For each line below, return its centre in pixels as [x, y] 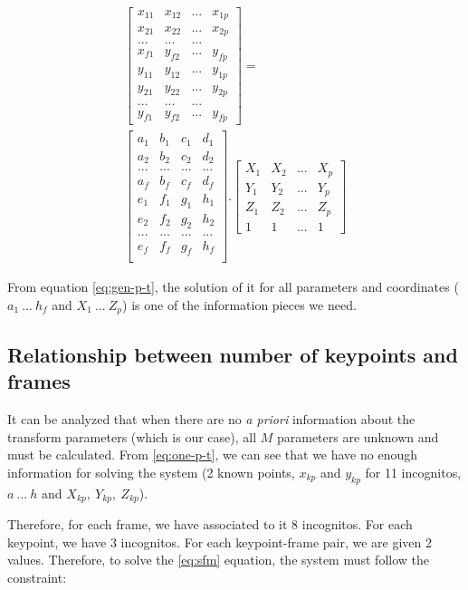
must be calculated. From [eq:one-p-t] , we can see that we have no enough [213, 455]
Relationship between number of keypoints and [233, 354]
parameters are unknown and [358, 436]
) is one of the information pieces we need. [239, 305]
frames [39, 381]
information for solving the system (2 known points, [151, 472]
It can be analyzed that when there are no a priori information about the [211, 419]
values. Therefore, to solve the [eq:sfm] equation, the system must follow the [219, 560]
